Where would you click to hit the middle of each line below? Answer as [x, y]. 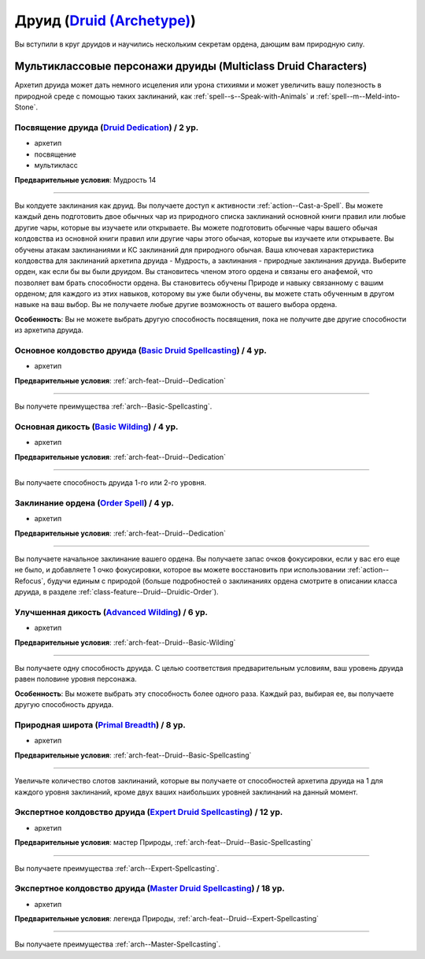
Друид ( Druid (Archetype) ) [105, 20]
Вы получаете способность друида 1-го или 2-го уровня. [110, 483]
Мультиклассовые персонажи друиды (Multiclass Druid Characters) [191, 67]
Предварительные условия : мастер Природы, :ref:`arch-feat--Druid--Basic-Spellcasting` [164, 842]
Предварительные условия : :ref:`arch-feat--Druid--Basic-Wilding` [125, 642]
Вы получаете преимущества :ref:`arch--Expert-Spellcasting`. [117, 868]
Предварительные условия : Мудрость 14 [85, 180]
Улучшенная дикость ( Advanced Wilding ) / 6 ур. [111, 612]
